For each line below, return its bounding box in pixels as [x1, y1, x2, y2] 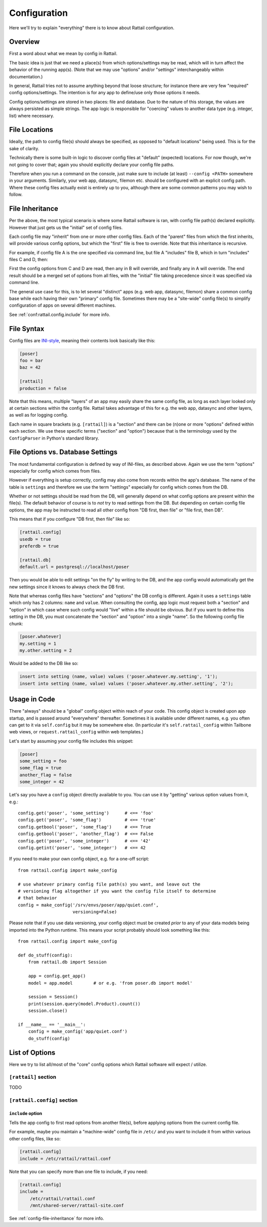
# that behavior [18, 895, 57, 901]
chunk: [9, 620, 23, 626]
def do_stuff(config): [18, 952, 73, 958]
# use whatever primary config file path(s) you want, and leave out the [18, 881, 201, 887]
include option [9, 1111, 42, 1116]
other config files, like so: [9, 1135, 61, 1142]
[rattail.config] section [9, 1097, 78, 1104]
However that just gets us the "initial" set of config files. [9, 224, 123, 230]
